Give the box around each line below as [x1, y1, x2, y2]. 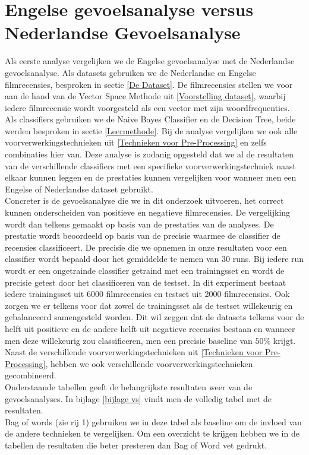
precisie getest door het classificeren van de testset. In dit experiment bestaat [5, 276, 286, 288]
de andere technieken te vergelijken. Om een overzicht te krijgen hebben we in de [5, 427, 299, 440]
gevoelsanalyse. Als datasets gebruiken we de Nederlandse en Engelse [5, 66, 256, 78]
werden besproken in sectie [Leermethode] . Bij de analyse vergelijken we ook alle [5, 124, 298, 137]
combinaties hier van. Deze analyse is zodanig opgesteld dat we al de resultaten [5, 148, 294, 160]
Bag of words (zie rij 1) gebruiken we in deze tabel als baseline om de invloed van [5, 415, 302, 428]
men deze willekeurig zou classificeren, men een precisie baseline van [5, 334, 253, 346]
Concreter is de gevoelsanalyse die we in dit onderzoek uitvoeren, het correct [5, 194, 284, 207]
